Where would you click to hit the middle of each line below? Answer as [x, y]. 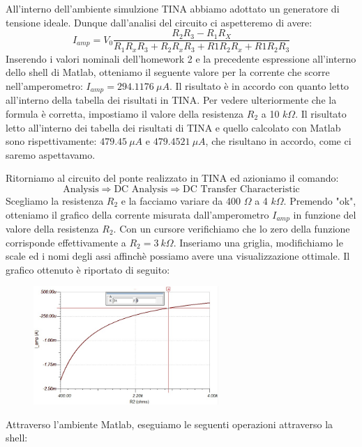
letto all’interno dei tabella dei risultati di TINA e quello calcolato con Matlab [173, 127]
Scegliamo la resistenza [55, 200]
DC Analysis [141, 189]
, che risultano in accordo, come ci [278, 141]
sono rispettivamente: [51, 141]
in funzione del [325, 214]
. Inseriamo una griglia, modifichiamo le [258, 242]
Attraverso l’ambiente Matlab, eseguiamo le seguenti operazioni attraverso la [169, 424]
